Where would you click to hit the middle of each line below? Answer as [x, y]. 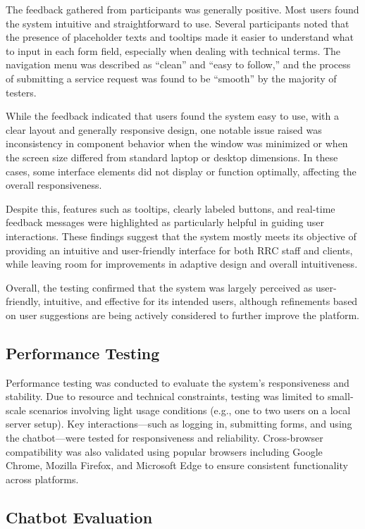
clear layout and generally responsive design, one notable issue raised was [164, 129]
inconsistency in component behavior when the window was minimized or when [177, 143]
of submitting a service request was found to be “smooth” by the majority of [171, 78]
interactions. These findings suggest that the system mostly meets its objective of [181, 236]
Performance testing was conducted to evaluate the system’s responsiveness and [178, 382]
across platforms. [42, 479]
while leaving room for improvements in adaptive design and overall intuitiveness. [182, 264]
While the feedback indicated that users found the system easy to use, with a [172, 116]
